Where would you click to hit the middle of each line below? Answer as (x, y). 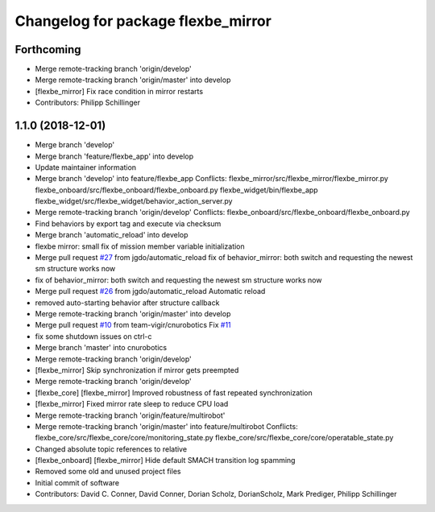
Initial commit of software (77, 482)
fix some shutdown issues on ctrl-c (93, 336)
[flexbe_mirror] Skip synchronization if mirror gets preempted (137, 370)
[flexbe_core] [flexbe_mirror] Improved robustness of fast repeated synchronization (174, 392)
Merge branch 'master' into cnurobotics (101, 348)
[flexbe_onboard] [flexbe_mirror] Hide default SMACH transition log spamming (165, 460)
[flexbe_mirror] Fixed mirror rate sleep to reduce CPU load (132, 404)
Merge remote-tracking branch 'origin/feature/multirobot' (130, 415)
